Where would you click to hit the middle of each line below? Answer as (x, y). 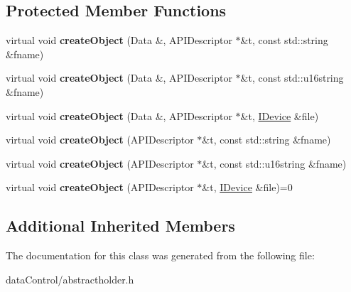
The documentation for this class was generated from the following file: (160, 255)
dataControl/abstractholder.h (70, 279)
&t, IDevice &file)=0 (247, 187)
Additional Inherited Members (120, 226)
